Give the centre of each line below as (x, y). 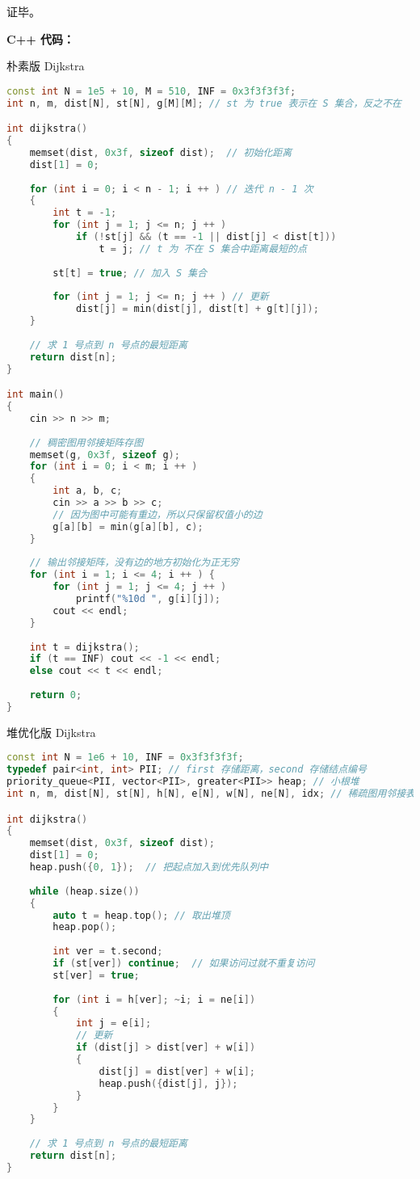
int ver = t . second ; (108, 952)
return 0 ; (56, 695)
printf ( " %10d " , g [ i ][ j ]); (148, 599)
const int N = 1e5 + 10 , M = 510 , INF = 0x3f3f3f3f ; (151, 91)
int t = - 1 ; (85, 213)
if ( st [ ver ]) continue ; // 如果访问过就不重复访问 (184, 964)
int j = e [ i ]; (113, 1023)
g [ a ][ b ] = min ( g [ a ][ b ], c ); (128, 526)
